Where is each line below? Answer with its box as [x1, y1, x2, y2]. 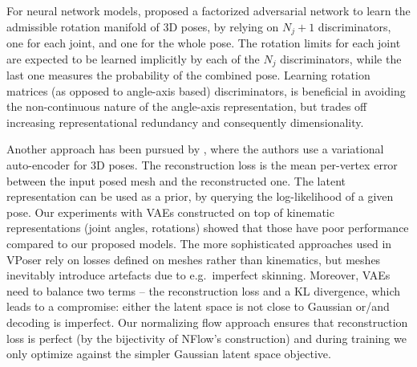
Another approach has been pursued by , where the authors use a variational [6, 141, 384, 157]
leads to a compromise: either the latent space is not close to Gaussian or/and [6, 298, 390, 315]
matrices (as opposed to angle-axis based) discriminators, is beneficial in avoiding [6, 82, 406, 99]
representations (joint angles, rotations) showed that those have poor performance [6, 219, 409, 236]
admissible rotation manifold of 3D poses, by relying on [6, 18, 279, 35]
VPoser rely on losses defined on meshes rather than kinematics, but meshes [6, 251, 381, 267]
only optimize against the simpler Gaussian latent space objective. [6, 345, 331, 362]
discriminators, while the [280, 50, 402, 67]
